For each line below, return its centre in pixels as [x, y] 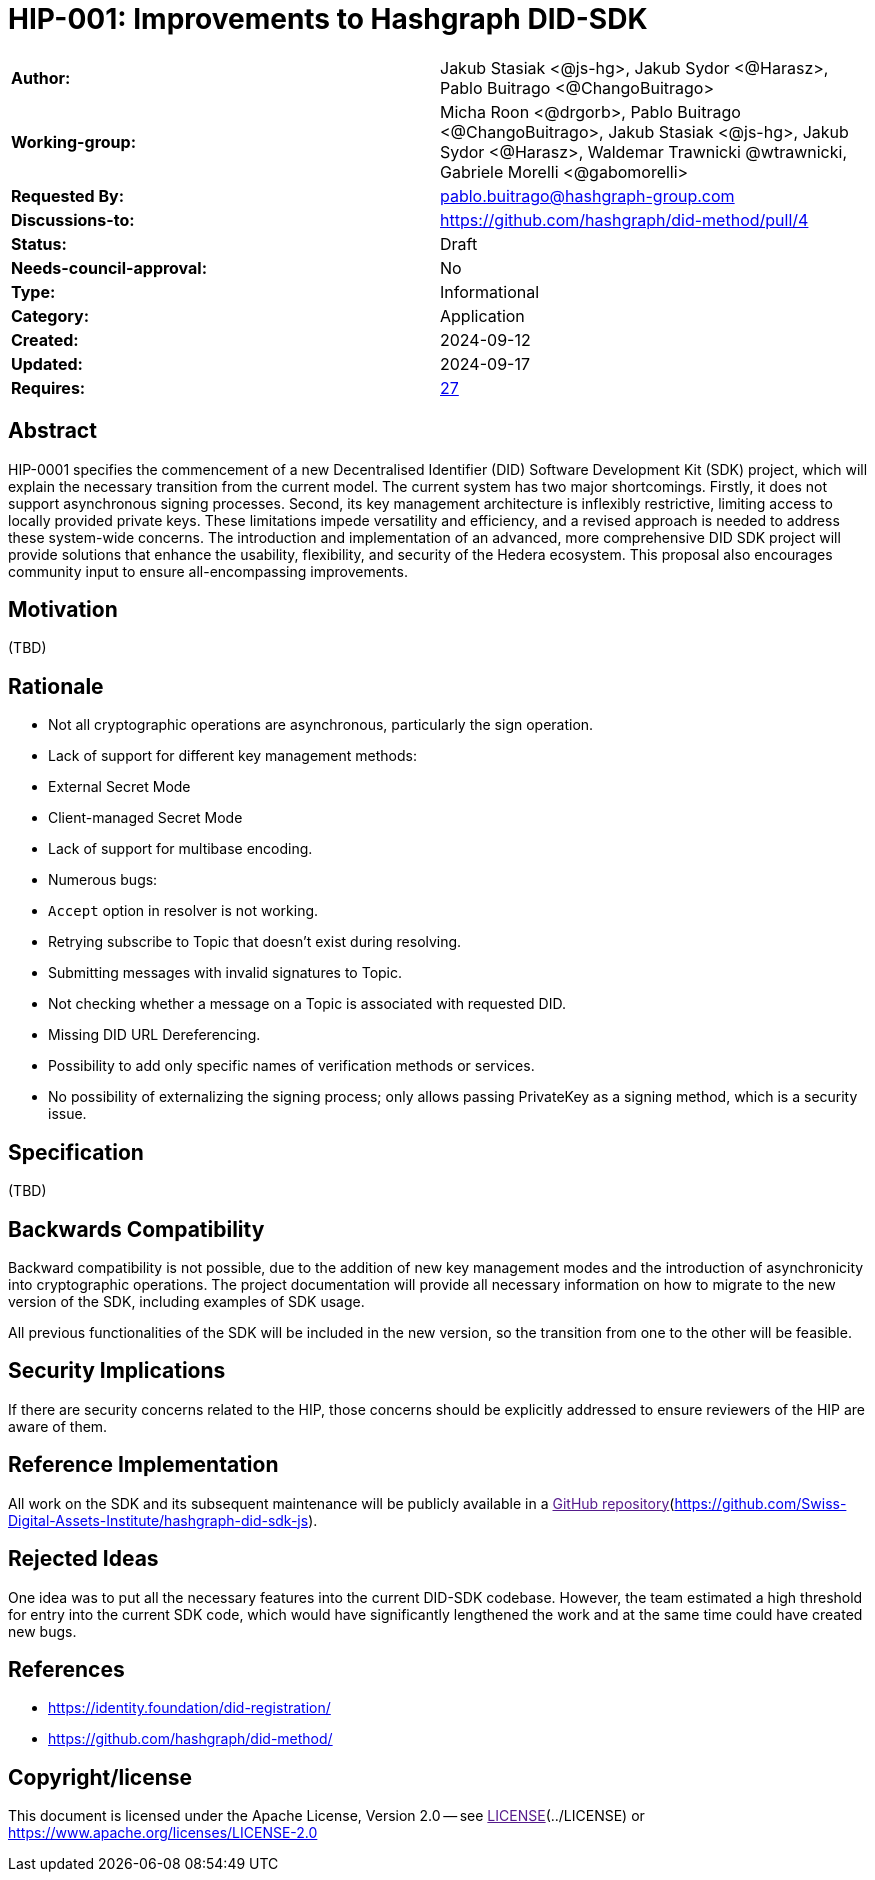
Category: [50, 315]
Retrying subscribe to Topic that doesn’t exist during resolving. [255, 942]
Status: [39, 243]
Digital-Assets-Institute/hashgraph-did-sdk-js [158, 1520]
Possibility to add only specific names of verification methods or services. [291, 1066]
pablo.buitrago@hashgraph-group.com [587, 195]
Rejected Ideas [83, 1559]
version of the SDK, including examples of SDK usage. [186, 1301]
